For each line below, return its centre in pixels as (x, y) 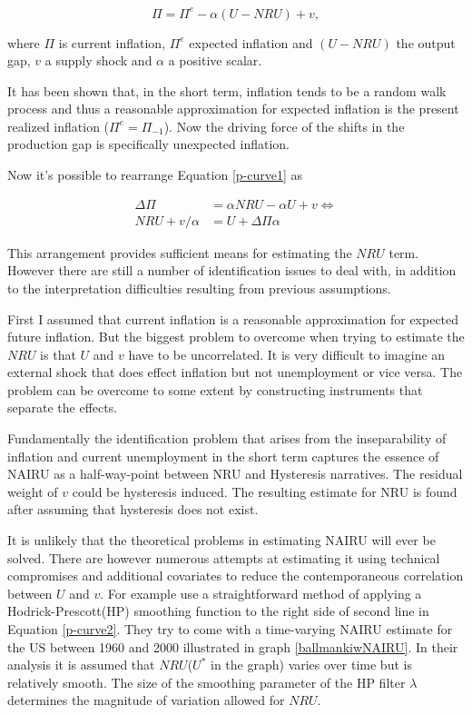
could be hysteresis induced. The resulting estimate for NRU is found (265, 491)
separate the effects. (63, 407)
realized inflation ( (59, 126)
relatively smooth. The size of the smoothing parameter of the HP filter (206, 682)
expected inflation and (251, 42)
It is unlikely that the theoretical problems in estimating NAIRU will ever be (221, 540)
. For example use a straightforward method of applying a (261, 593)
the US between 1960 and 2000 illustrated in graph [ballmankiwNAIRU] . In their (233, 646)
